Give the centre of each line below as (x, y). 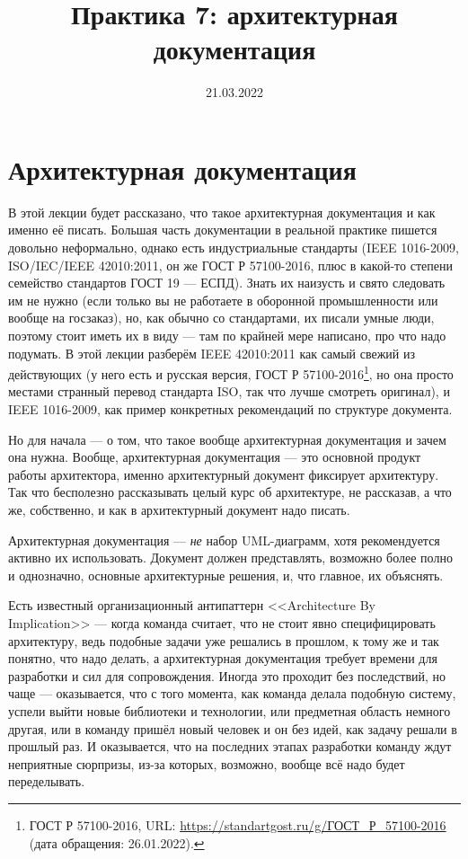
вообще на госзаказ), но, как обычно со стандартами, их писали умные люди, (221, 318)
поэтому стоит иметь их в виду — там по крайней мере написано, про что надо (227, 335)
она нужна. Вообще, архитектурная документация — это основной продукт (215, 457)
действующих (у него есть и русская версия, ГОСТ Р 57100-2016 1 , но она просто (231, 372)
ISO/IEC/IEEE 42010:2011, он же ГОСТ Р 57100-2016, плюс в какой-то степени (230, 265)
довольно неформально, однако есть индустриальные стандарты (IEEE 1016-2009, (234, 248)
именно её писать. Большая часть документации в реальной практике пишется (223, 230)
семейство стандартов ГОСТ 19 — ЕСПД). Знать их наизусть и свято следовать (227, 283)
